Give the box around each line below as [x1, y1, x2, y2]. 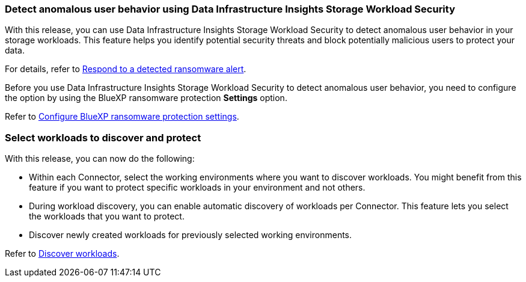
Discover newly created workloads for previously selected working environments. [29, 230, 352, 241]
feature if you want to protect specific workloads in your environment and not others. [29, 182, 365, 193]
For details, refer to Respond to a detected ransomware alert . [5, 64, 246, 75]
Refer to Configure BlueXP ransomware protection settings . [5, 111, 239, 122]
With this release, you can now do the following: [5, 153, 195, 164]
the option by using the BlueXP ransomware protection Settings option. [5, 93, 287, 103]
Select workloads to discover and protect [5, 131, 201, 144]
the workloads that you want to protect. [29, 211, 185, 222]
